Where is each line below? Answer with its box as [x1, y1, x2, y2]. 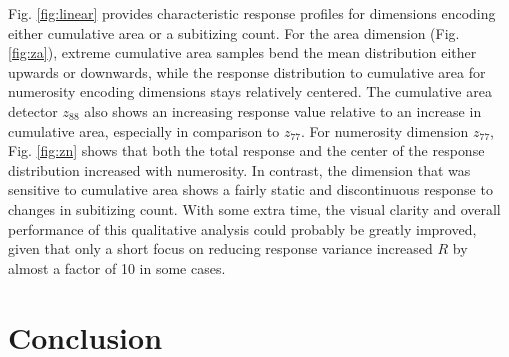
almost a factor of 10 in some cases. [8, 257, 226, 278]
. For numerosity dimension [301, 120, 469, 141]
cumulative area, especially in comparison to [8, 120, 280, 141]
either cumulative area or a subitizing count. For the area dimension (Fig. [8, 22, 460, 43]
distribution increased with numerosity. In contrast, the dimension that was [8, 159, 471, 180]
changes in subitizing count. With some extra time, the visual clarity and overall [8, 198, 501, 219]
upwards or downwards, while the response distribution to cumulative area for [8, 61, 486, 82]
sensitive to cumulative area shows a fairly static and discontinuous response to [8, 179, 493, 200]
